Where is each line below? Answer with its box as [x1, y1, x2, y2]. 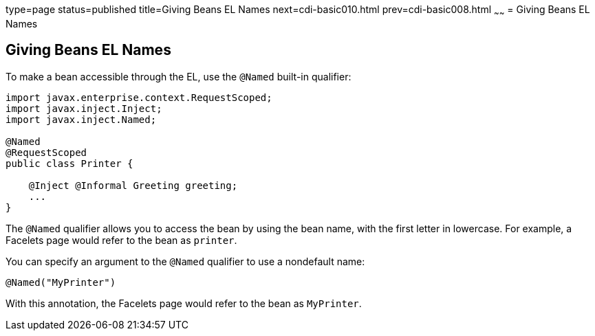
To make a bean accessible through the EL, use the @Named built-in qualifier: [6, 70, 351, 82]
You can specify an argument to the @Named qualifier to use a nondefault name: [6, 255, 365, 267]
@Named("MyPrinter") [6, 276, 116, 288]
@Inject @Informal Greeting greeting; [28, 179, 238, 191]
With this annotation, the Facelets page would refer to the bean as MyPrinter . [6, 297, 362, 309]
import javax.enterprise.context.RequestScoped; [6, 91, 272, 103]
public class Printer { [6, 157, 133, 169]
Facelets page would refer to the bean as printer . [6, 234, 237, 246]
